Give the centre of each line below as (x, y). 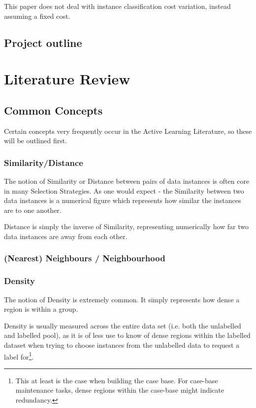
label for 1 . (19, 356)
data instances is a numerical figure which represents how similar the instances (123, 200)
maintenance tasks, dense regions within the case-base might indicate (120, 390)
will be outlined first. (36, 141)
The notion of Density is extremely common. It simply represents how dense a (122, 299)
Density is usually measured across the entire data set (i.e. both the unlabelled (123, 325)
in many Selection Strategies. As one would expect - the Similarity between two (124, 190)
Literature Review (67, 79)
